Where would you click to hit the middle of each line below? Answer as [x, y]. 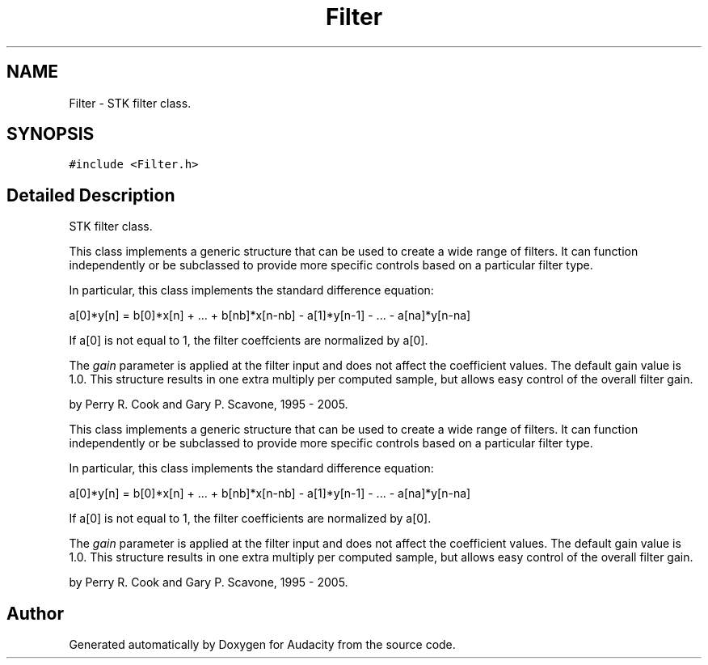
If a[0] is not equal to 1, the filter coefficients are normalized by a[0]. [250, 519]
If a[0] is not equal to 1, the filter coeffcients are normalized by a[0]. [249, 341]
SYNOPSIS [51, 134]
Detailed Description [91, 195]
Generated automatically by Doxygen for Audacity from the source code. [262, 645]
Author [35, 613]
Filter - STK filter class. [130, 103]
